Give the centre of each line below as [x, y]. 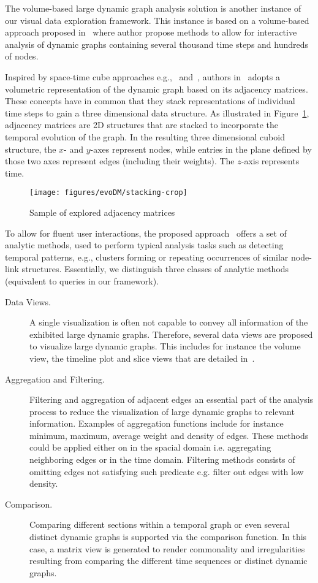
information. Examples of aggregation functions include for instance [157, 423]
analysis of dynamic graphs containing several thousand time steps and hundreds [157, 44]
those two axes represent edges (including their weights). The [120, 161]
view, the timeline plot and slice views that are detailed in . [142, 358]
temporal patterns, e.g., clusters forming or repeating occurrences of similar [147, 257]
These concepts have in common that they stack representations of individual [150, 101]
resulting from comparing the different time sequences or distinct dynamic [168, 561]
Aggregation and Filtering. [55, 379]
